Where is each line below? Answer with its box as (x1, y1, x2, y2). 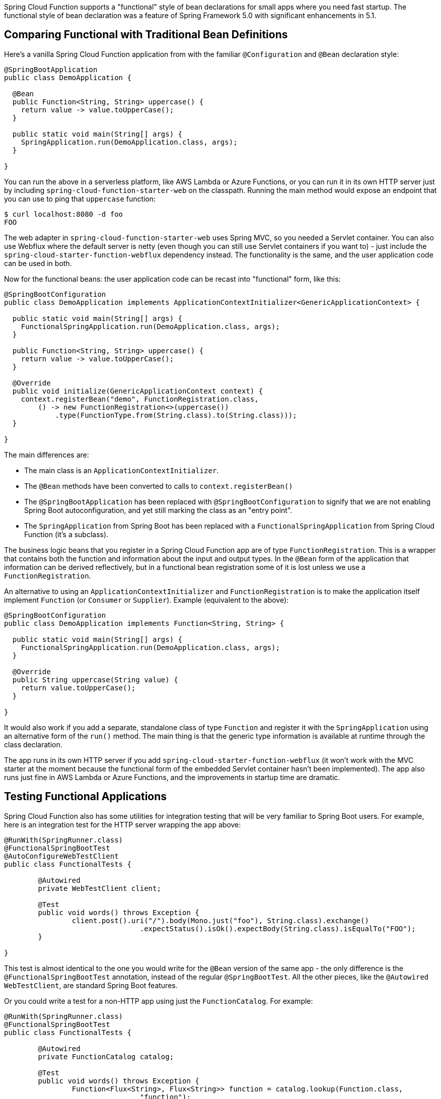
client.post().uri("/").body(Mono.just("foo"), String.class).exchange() (71, 916, 369, 925)
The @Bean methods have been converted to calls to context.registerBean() (24, 481, 293, 490)
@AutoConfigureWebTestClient (4, 852, 119, 860)
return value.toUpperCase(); (21, 683, 136, 692)
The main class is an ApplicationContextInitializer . (24, 466, 219, 475)
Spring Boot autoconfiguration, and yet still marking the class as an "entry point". (24, 505, 292, 514)
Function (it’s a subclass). (24, 530, 109, 539)
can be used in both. (4, 258, 72, 268)
